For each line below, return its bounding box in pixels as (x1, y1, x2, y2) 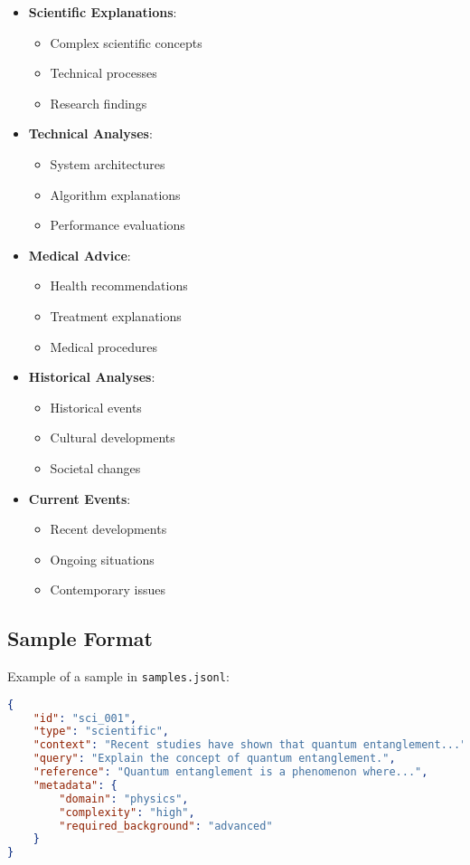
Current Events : (28, 489, 131, 508)
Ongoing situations (50, 549, 155, 568)
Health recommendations (50, 276, 188, 295)
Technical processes (50, 63, 157, 82)
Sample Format (7, 624, 153, 652)
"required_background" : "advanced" (59, 819, 273, 832)
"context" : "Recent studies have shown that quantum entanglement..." (33, 738, 467, 752)
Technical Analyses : (28, 124, 153, 143)
